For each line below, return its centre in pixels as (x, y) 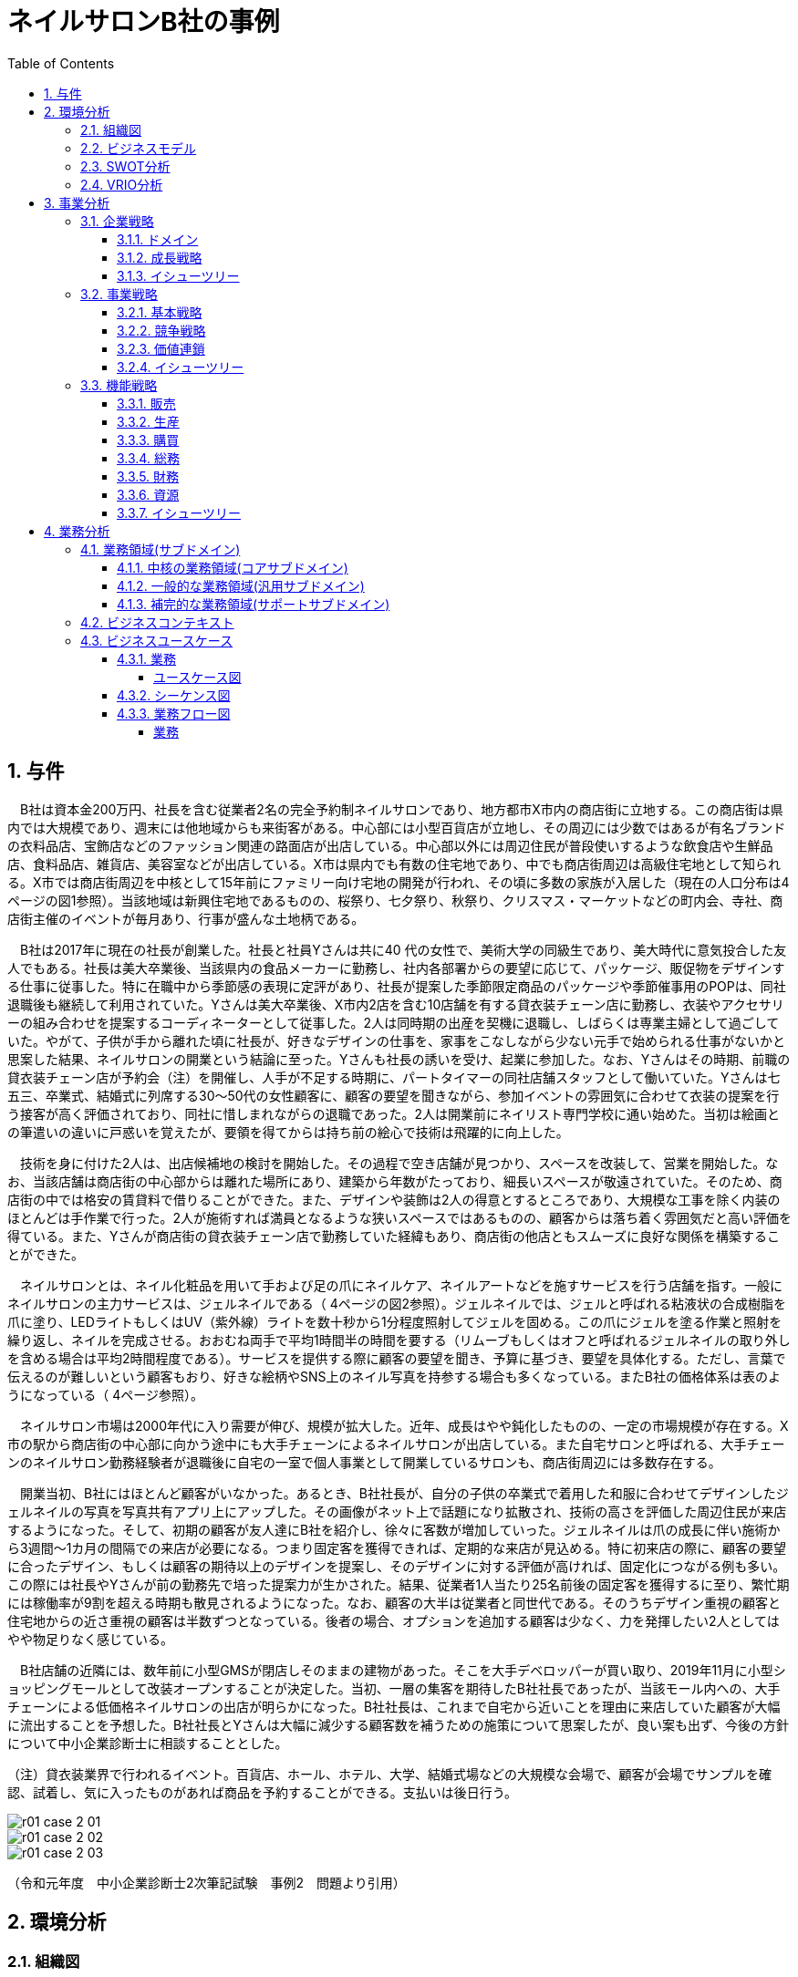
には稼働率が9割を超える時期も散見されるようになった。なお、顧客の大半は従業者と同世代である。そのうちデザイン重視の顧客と (394, 1602)
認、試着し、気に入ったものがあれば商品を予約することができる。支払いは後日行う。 (262, 1792)
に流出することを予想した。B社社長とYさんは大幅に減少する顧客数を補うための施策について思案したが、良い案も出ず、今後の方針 (398, 1724)
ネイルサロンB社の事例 (144, 22)
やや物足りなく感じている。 (90, 1639)
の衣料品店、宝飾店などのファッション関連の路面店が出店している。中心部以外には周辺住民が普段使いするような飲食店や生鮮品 (390, 845)
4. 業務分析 (77, 531)
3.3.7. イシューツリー (179, 512)
